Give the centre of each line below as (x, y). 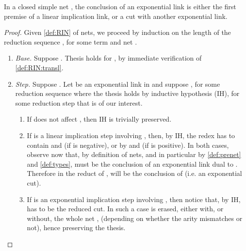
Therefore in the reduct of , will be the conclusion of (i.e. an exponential (134, 173)
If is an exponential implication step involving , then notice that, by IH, (134, 199)
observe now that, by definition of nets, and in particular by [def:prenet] (134, 154)
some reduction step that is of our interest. (79, 102)
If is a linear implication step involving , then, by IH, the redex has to (131, 135)
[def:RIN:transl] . (39, 67)
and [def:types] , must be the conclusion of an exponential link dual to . (132, 164)
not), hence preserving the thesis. (76, 227)
